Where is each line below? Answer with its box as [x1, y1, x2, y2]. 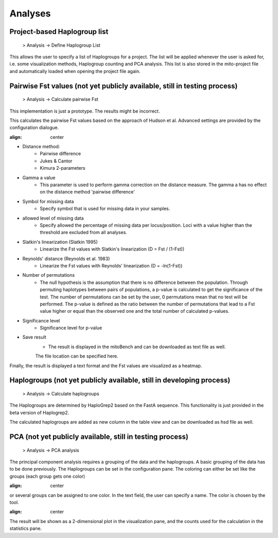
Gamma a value [22, 174, 56, 181]
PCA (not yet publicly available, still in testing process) [9, 433, 189, 441]
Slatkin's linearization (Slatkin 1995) [22, 239, 98, 245]
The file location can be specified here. [35, 353, 118, 360]
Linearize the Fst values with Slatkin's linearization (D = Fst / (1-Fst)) [40, 246, 185, 252]
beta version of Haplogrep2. [9, 409, 69, 416]
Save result [22, 334, 46, 340]
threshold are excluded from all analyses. [40, 229, 127, 236]
